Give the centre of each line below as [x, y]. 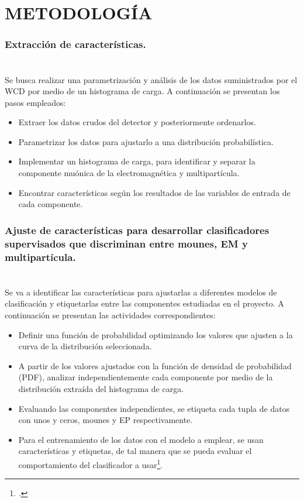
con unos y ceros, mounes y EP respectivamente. [106, 420]
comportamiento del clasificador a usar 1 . [91, 463]
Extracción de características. [75, 44]
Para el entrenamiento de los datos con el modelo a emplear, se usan [141, 439]
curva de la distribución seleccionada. [85, 346]
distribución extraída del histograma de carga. [101, 388]
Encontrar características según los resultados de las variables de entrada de [154, 192]
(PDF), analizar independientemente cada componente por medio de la [146, 377]
